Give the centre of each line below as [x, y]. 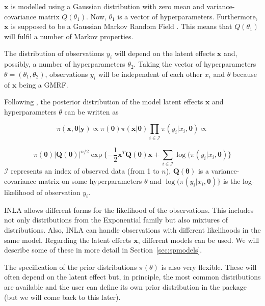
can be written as [91, 111]
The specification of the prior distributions [71, 267]
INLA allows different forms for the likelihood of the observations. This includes [129, 210]
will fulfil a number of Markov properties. [69, 36]
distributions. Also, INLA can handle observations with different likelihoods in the [132, 230]
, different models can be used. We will [198, 240]
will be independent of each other [150, 74]
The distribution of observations [54, 53]
